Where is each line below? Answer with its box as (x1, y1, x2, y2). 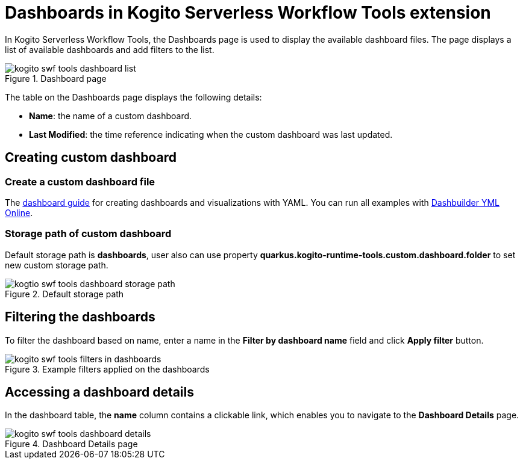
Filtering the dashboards (5, 309, 155, 325)
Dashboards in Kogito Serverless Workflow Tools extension (5, 2, 491, 23)
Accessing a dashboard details (5, 384, 195, 400)
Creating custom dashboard (5, 150, 177, 165)
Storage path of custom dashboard (5, 227, 172, 240)
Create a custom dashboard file (5, 175, 155, 188)
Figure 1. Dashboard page (5, 73, 107, 84)
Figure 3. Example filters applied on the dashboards (5, 363, 210, 374)
